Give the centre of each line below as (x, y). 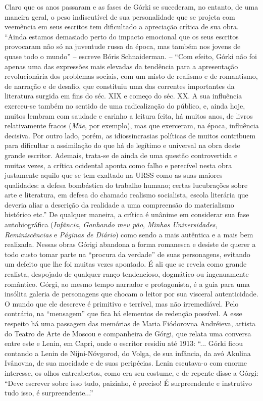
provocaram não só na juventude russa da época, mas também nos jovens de (123, 46)
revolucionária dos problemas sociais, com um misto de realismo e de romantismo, (131, 76)
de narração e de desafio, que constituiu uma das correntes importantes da (120, 86)
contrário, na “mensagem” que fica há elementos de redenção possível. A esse (123, 313)
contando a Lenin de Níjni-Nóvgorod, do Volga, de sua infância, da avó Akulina (128, 353)
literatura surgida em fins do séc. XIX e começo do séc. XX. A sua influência (123, 96)
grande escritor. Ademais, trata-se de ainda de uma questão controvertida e (121, 155)
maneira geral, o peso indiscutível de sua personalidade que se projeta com (120, 16)
